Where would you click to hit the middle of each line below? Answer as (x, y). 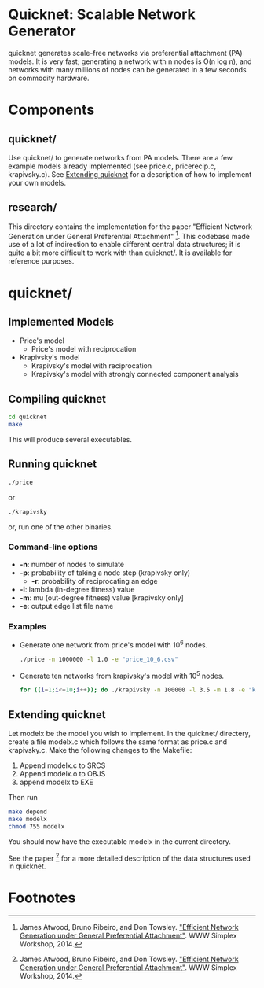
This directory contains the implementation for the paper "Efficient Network (130, 227)
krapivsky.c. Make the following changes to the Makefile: (100, 750)
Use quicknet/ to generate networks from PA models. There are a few (121, 157)
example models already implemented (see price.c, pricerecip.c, (112, 166)
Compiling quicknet (57, 399)
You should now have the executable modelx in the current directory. (120, 841)
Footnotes (42, 898)
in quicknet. (27, 866)
